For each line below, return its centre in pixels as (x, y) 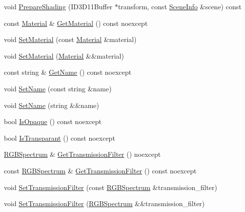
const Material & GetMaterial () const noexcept (76, 23)
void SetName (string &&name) (51, 105)
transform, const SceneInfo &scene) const (180, 6)
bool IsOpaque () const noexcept (53, 121)
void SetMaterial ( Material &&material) (64, 55)
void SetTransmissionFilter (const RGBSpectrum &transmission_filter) (111, 187)
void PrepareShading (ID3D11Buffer (58, 6)
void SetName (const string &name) (58, 88)
